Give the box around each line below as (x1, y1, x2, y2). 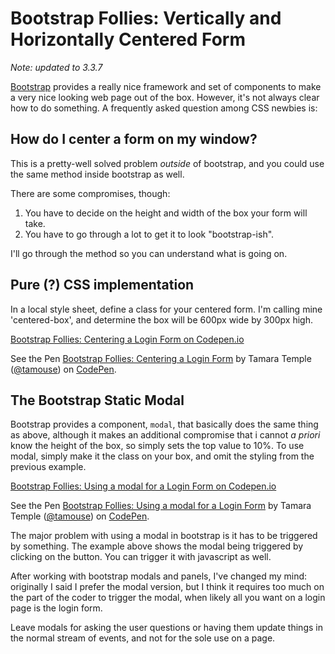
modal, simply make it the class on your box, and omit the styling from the (10, 450, 315, 462)
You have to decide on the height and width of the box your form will (24, 207, 308, 219)
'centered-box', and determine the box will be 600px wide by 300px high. (10, 313, 314, 326)
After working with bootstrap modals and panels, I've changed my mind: (10, 570, 308, 582)
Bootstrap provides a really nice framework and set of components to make (10, 80, 322, 92)
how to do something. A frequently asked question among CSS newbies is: (10, 102, 318, 114)
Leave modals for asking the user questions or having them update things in (10, 622, 323, 634)
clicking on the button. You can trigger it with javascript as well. (10, 551, 272, 563)
